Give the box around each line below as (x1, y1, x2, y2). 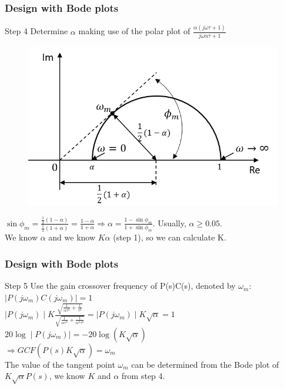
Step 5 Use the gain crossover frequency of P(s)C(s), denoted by (5, 279, 236, 292)
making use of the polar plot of (78, 25, 191, 37)
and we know (48, 231, 96, 243)
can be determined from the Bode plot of (131, 358, 279, 370)
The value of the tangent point (5, 358, 115, 370)
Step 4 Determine (5, 25, 68, 37)
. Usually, (152, 216, 186, 229)
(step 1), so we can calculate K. (113, 231, 226, 243)
